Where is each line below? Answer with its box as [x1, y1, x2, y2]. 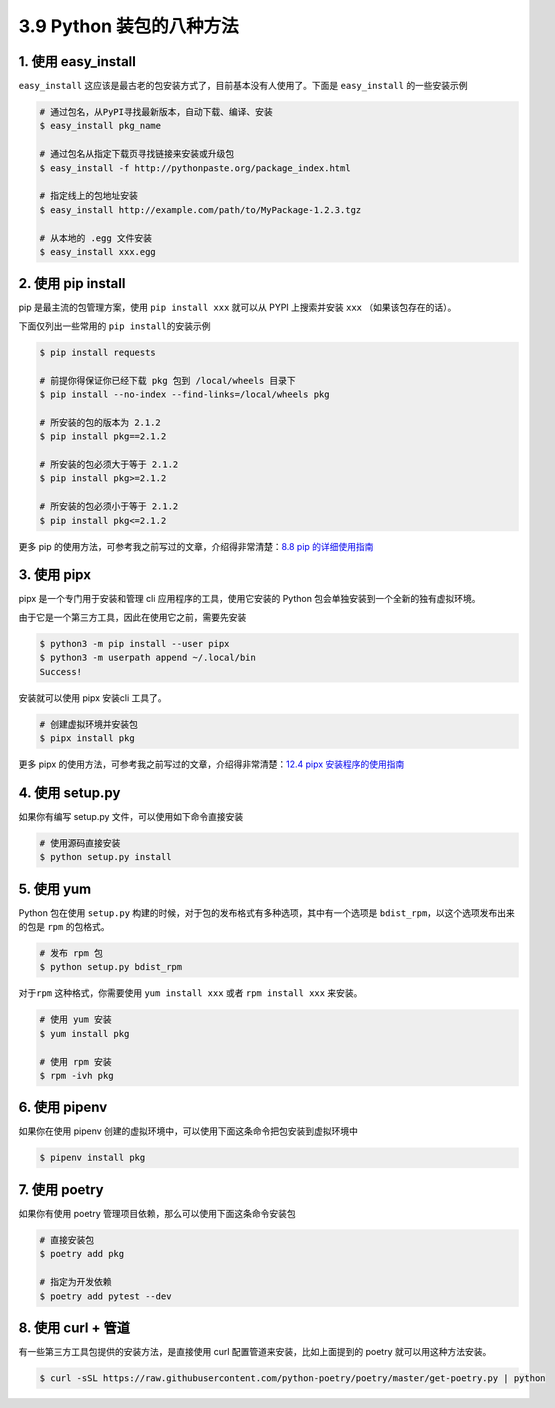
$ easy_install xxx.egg [39, 246, 157, 257]
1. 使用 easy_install [18, 53, 137, 70]
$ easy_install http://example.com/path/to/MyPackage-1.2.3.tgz [39, 204, 362, 215]
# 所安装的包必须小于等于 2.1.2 [39, 501, 179, 512]
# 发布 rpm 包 [39, 948, 104, 959]
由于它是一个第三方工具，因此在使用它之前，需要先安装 [18, 611, 247, 623]
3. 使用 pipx [18, 566, 92, 584]
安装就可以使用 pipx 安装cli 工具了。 [18, 691, 167, 704]
